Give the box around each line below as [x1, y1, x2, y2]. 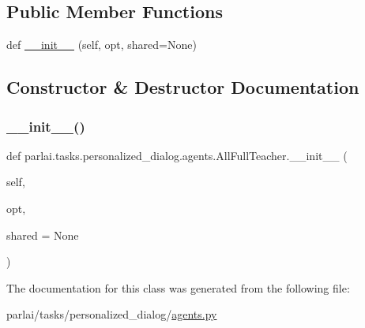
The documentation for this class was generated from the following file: [6, 279, 350, 296]
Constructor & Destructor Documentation [6, 75, 359, 99]
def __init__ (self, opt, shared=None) [6, 36, 197, 53]
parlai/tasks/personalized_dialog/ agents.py [6, 306, 217, 322]
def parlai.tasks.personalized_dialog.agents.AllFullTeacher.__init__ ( [6, 147, 348, 163]
